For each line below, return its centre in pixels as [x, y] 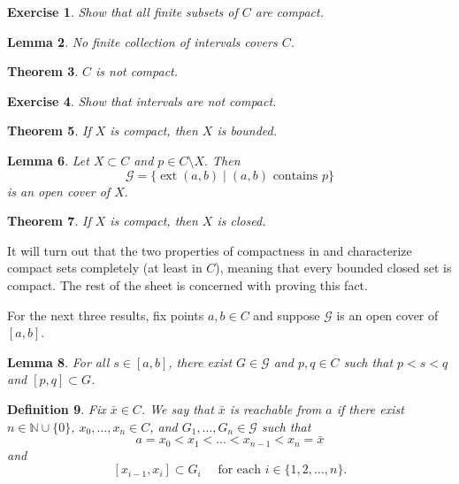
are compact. [289, 12]
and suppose [287, 315]
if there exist [370, 408]
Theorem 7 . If [49, 221]
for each [240, 470]
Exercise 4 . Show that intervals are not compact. [142, 100]
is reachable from [275, 408]
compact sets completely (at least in [105, 268]
